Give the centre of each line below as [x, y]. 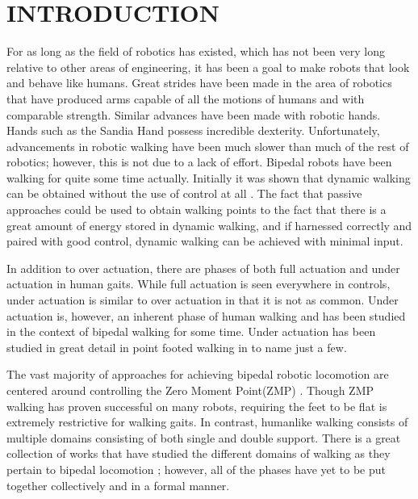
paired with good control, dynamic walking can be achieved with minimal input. [205, 241]
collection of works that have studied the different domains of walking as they [199, 453]
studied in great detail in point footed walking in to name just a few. [177, 347]
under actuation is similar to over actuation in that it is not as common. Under [203, 300]
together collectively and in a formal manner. [118, 485]
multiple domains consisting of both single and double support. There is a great [204, 437]
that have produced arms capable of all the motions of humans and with [186, 98]
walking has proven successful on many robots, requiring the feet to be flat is [197, 406]
